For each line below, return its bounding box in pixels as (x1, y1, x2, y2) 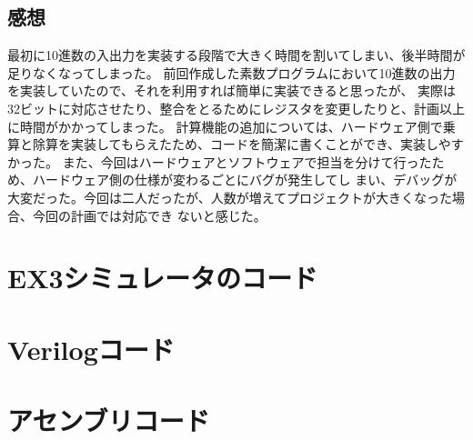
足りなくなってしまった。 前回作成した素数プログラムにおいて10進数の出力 (7, 63, 456, 82)
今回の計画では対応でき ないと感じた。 (32, 205, 267, 225)
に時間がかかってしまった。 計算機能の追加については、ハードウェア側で (7, 116, 443, 135)
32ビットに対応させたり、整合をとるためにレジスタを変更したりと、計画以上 (7, 98, 465, 117)
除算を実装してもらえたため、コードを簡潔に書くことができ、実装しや (32, 135, 451, 154)
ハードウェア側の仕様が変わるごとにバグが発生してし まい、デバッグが (32, 170, 458, 189)
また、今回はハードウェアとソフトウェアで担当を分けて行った (62, 152, 432, 171)
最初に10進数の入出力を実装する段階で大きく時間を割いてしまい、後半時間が (7, 45, 466, 65)
